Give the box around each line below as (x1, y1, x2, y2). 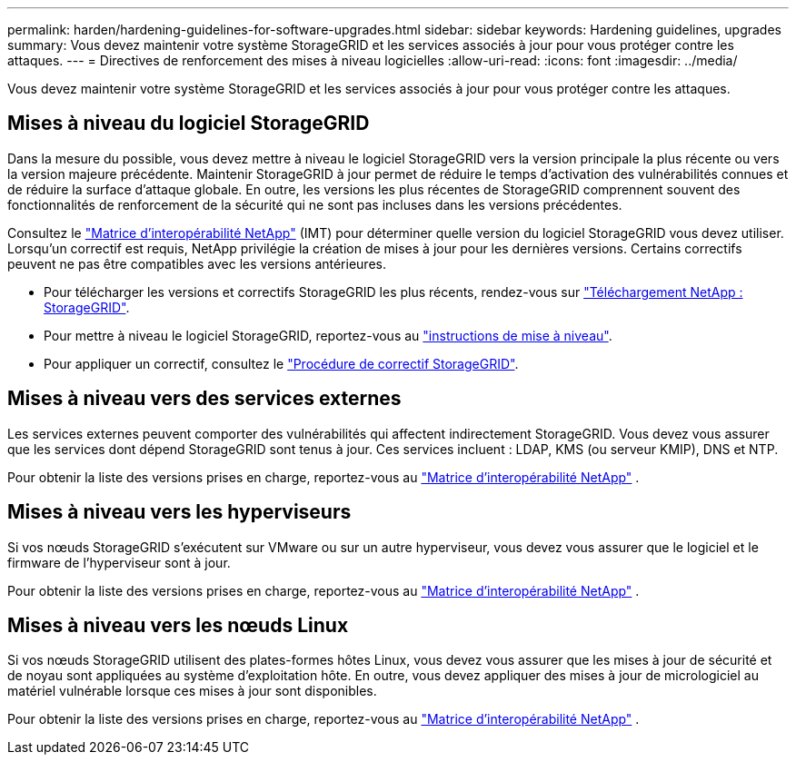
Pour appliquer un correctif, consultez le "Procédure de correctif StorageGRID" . (44, 355, 519, 371)
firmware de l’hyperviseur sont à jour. (7, 554, 231, 570)
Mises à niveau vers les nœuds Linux (7, 613, 349, 637)
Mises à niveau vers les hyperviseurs (7, 500, 352, 524)
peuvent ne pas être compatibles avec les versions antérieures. (7, 255, 386, 272)
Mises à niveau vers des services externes (7, 387, 402, 411)
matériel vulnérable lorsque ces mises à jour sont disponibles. (7, 683, 377, 699)
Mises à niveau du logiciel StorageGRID (7, 112, 370, 135)
